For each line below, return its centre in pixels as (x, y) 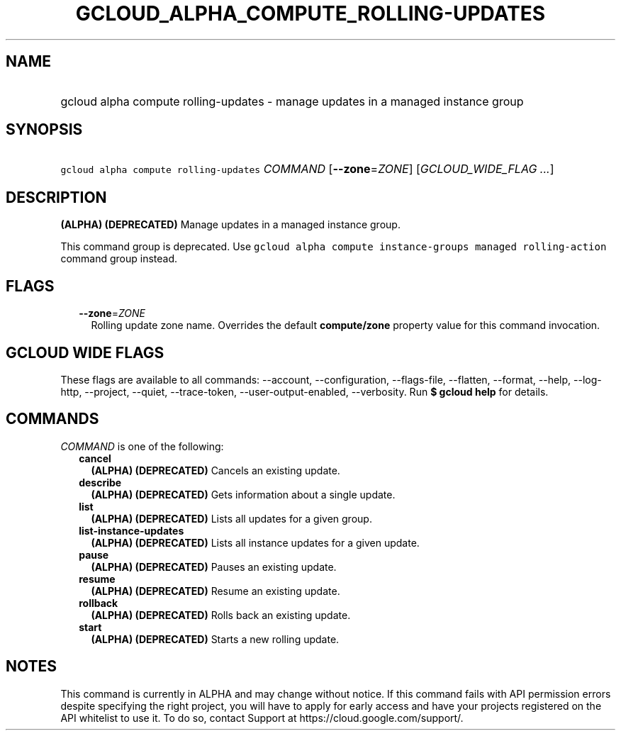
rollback (99, 603)
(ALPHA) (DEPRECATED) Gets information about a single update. (243, 494)
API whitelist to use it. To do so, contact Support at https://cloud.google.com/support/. (262, 718)
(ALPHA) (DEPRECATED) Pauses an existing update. (214, 567)
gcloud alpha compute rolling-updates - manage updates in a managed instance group (292, 101)
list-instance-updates (132, 530)
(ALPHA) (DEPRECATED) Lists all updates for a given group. (231, 518)
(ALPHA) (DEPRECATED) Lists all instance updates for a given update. (255, 542)
